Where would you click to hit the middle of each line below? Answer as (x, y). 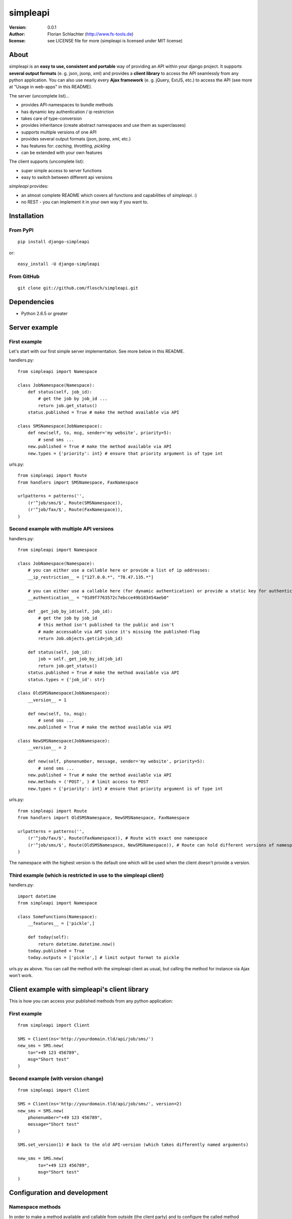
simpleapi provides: (29, 186)
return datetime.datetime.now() (77, 944)
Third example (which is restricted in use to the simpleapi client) (86, 875)
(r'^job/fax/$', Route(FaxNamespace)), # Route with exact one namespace (118, 838)
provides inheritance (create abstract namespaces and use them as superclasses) (103, 125)
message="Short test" (54, 1124)
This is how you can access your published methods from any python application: (91, 1001)
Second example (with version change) (56, 1079)
